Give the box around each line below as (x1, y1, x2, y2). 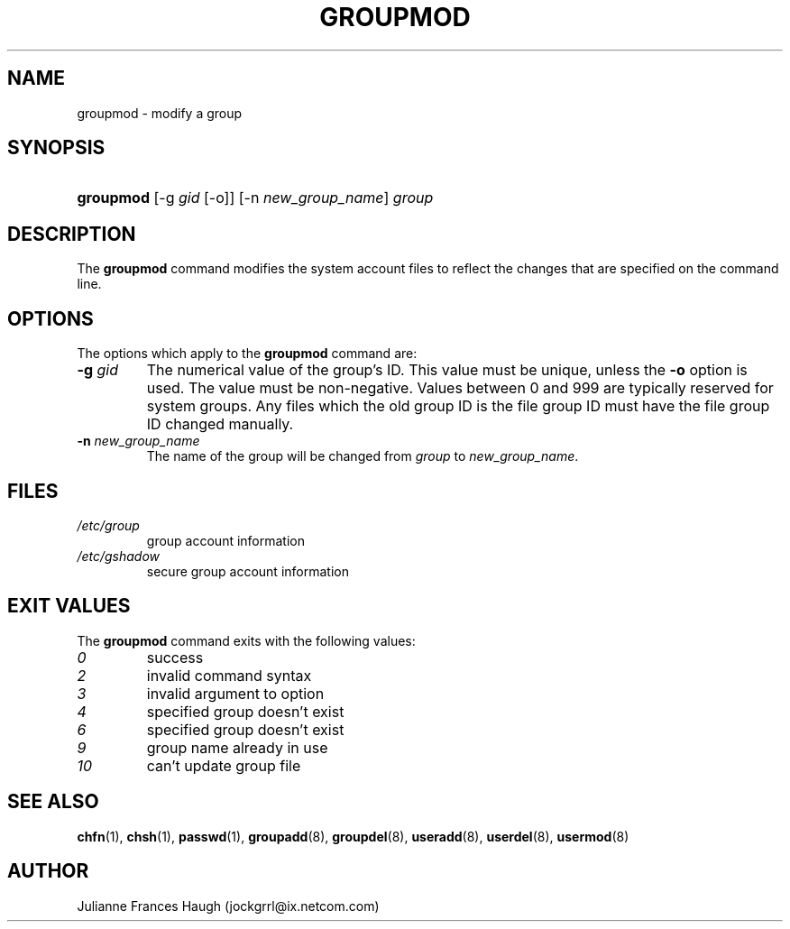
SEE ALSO (7, 790, 99, 814)
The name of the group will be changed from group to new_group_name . (146, 448, 579, 464)
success (146, 648, 204, 667)
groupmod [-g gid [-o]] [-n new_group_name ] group (77, 189, 434, 207)
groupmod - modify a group (77, 105, 243, 121)
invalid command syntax (146, 666, 312, 685)
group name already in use (146, 738, 328, 757)
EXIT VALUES (7, 594, 131, 618)
